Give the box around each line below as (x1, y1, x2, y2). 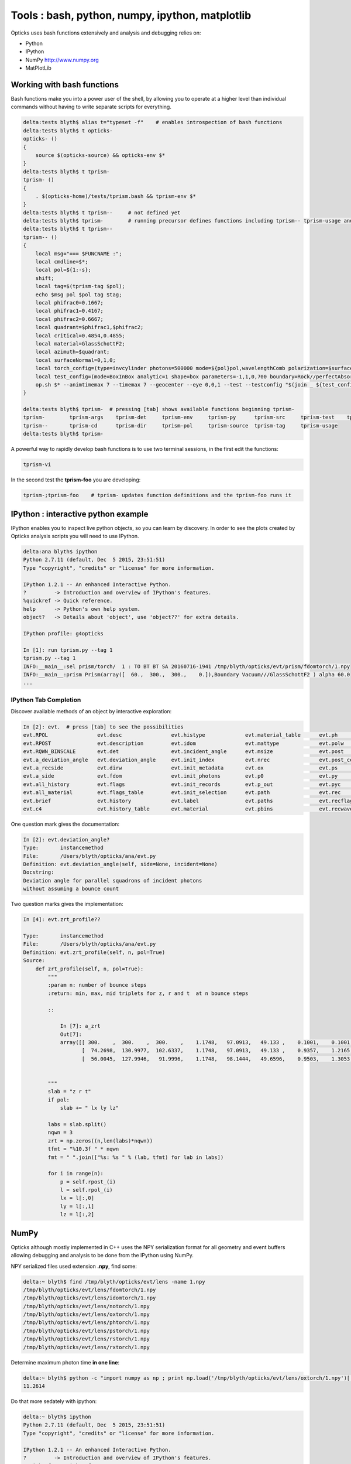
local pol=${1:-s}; (35, 266, 92, 273)
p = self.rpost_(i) (60, 1178, 116, 1185)
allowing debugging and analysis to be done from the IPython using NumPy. (11, 1252, 194, 1259)
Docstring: (23, 869, 54, 875)
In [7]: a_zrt (60, 1022, 101, 1029)
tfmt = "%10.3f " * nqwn (47, 1145, 119, 1152)
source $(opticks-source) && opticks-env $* (35, 152, 166, 158)
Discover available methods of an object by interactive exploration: (11, 708, 172, 715)
